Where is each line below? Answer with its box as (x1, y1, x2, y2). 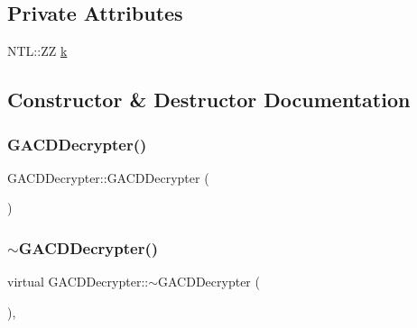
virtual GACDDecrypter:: (7, 272, 149, 291)
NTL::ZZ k (7, 41, 68, 60)
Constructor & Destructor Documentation (7, 86, 411, 114)
